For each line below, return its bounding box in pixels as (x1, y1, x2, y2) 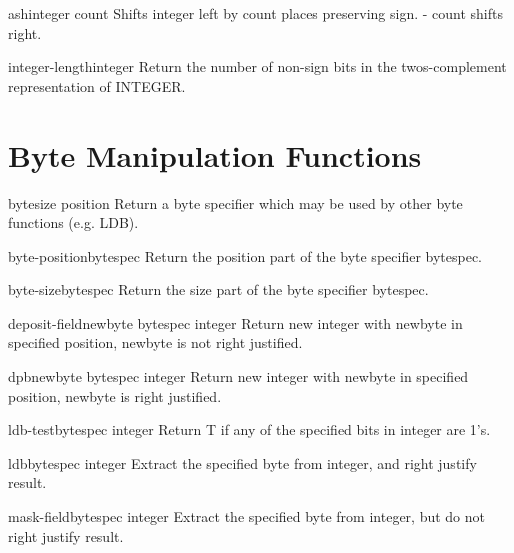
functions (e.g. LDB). (8, 212, 139, 233)
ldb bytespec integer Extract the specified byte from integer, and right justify (8, 452, 477, 473)
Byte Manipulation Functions (8, 134, 422, 175)
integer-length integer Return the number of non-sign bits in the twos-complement (8, 56, 507, 77)
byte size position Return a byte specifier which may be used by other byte (8, 192, 463, 213)
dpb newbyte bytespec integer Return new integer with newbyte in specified (8, 366, 469, 387)
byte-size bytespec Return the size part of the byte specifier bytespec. (8, 279, 429, 300)
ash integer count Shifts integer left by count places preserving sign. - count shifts (8, 3, 503, 23)
